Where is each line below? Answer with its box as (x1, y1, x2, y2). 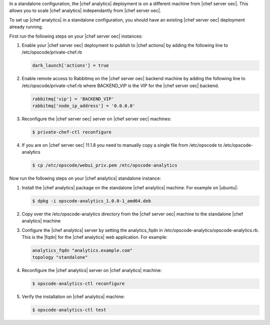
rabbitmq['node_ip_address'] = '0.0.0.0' (32, 103, 135, 109)
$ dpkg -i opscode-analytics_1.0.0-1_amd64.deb (32, 198, 151, 204)
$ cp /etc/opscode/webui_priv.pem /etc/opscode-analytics (32, 163, 177, 168)
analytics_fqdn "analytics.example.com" (32, 247, 132, 253)
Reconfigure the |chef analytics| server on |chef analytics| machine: (21, 267, 162, 273)
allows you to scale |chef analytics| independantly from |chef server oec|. (9, 8, 161, 14)
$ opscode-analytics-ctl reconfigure (32, 281, 125, 286)
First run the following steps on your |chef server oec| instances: (9, 33, 143, 39)
